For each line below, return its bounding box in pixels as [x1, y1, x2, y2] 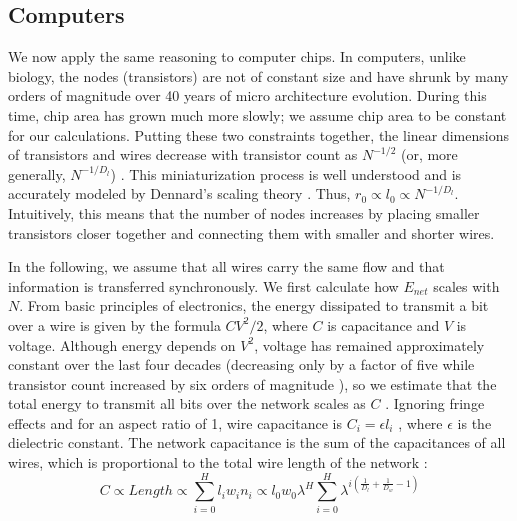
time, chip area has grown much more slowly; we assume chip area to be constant [8, 104, 507, 125]
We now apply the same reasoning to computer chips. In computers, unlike [8, 46, 466, 67]
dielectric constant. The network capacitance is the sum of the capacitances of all [8, 432, 506, 453]
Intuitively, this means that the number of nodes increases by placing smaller [8, 202, 480, 223]
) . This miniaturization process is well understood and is [110, 163, 462, 184]
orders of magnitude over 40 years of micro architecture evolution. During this [8, 85, 487, 106]
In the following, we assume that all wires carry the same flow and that [8, 256, 445, 277]
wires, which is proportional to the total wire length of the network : [8, 452, 428, 473]
